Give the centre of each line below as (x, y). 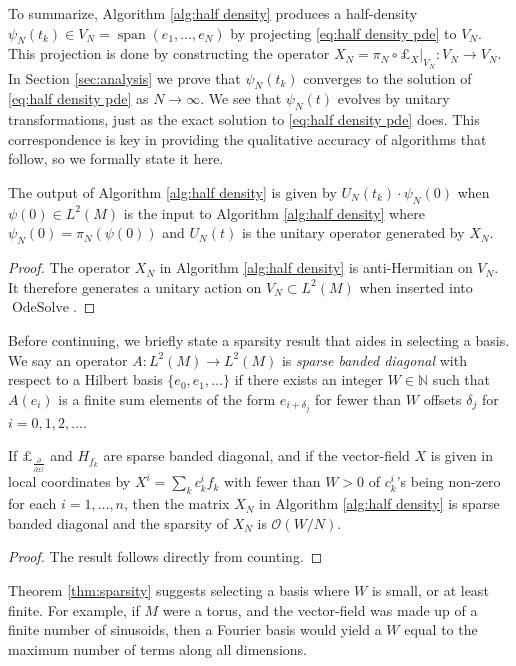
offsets (442, 398)
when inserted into (416, 286)
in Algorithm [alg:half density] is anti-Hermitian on (316, 267)
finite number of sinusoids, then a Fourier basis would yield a (195, 629)
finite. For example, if (74, 609)
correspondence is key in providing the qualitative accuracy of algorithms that (247, 138)
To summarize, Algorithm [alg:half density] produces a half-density (213, 13)
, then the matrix (177, 503)
